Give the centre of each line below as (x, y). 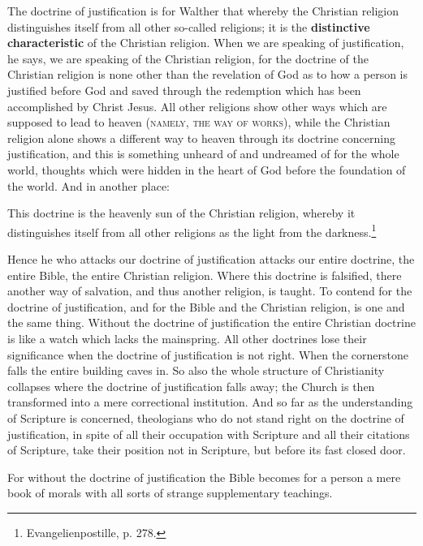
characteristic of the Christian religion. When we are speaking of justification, (206, 43)
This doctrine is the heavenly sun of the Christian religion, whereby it (181, 213)
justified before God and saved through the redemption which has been (184, 90)
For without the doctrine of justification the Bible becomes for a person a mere (204, 477)
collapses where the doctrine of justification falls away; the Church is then (191, 386)
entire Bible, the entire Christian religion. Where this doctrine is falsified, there (205, 275)
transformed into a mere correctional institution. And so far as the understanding (210, 402)
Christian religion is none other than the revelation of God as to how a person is (208, 74)
